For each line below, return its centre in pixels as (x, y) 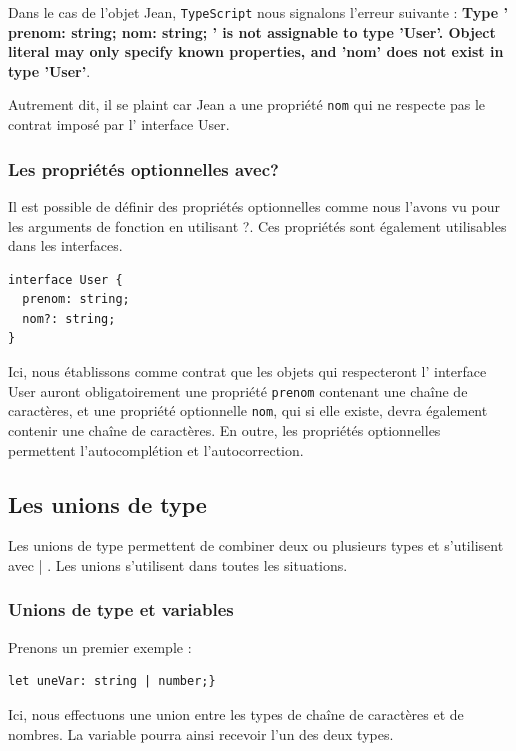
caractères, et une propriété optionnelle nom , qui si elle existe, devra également (248, 410)
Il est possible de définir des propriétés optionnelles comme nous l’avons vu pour (254, 205)
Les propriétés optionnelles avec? (143, 168)
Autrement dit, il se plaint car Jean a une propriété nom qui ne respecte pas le (247, 104)
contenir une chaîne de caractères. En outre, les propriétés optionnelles (224, 429)
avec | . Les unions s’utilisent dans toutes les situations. (178, 564)
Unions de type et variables (121, 609)
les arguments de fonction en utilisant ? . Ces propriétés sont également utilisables (257, 225)
